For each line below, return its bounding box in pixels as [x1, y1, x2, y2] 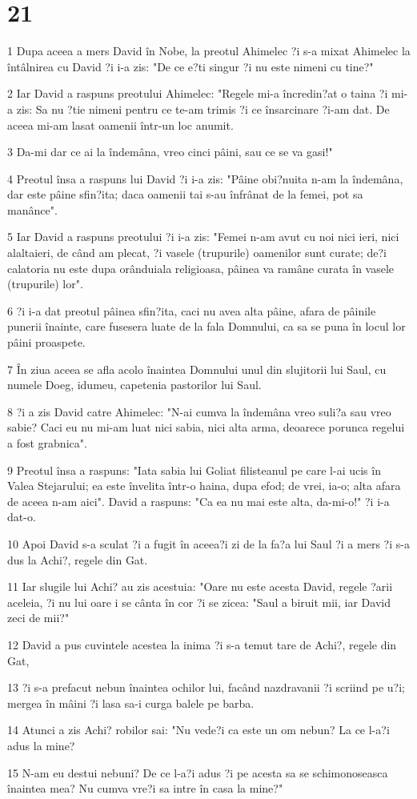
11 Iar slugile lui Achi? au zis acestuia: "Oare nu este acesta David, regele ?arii [7, 578, 393, 595]
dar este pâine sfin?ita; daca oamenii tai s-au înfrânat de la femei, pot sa [7, 186, 363, 203]
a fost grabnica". [7, 435, 87, 451]
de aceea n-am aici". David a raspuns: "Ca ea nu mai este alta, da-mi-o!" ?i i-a [7, 492, 390, 509]
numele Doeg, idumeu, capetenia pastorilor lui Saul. [7, 376, 262, 393]
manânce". [7, 201, 58, 218]
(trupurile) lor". [7, 275, 83, 292]
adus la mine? [7, 737, 75, 753]
